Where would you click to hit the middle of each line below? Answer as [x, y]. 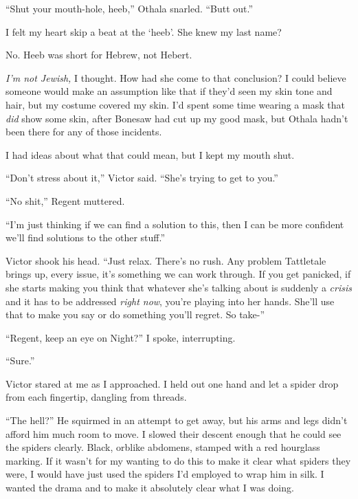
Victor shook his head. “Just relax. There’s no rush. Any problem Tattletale [166, 260]
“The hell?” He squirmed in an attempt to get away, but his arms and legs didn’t [177, 420]
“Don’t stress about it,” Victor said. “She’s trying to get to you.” [142, 178]
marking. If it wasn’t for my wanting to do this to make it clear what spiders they [178, 460]
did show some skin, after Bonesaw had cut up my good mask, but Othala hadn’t [177, 118]
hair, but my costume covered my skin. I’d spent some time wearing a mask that [175, 104]
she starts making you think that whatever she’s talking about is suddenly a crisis [179, 287]
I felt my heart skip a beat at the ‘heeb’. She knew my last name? [144, 31]
